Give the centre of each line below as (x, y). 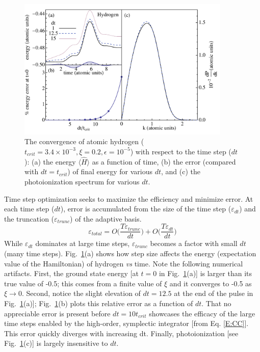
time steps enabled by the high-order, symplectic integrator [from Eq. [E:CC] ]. (126, 323)
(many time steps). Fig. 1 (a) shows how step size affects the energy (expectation (130, 253)
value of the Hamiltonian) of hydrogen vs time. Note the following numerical (124, 263)
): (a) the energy (50, 161)
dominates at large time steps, (83, 243)
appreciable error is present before (57, 313)
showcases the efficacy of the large (202, 313)
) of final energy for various (110, 171)
